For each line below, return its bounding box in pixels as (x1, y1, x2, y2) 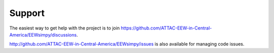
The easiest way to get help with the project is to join (9, 25, 120, 31)
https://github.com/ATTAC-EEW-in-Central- (121, 25, 212, 31)
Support (9, 7, 45, 18)
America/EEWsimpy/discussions (9, 31, 77, 37)
